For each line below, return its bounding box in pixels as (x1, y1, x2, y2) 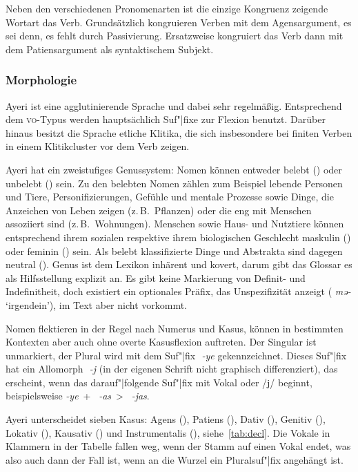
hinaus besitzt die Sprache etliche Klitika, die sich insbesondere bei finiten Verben (6, 125, 352, 140)
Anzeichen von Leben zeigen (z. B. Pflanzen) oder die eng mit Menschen (6, 202, 312, 217)
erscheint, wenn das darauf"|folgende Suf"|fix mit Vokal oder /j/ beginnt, (6, 375, 312, 389)
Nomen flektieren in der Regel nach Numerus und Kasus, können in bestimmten (6, 321, 344, 335)
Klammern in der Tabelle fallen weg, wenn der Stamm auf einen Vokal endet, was (6, 439, 351, 453)
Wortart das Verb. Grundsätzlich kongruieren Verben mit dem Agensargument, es (6, 15, 352, 29)
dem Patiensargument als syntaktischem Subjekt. (6, 41, 214, 56)
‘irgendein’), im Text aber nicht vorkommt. (6, 297, 188, 312)
